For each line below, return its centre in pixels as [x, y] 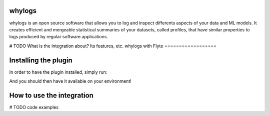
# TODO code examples [34, 107]
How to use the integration [51, 95]
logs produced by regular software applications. [59, 37]
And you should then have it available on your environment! [70, 81]
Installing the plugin [41, 60]
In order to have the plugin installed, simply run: [58, 72]
